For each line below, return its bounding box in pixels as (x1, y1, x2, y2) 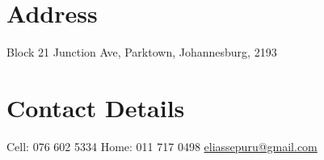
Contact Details (6, 91, 185, 124)
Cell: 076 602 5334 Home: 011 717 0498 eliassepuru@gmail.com (6, 137, 318, 154)
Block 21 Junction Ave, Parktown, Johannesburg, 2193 (6, 44, 277, 61)
